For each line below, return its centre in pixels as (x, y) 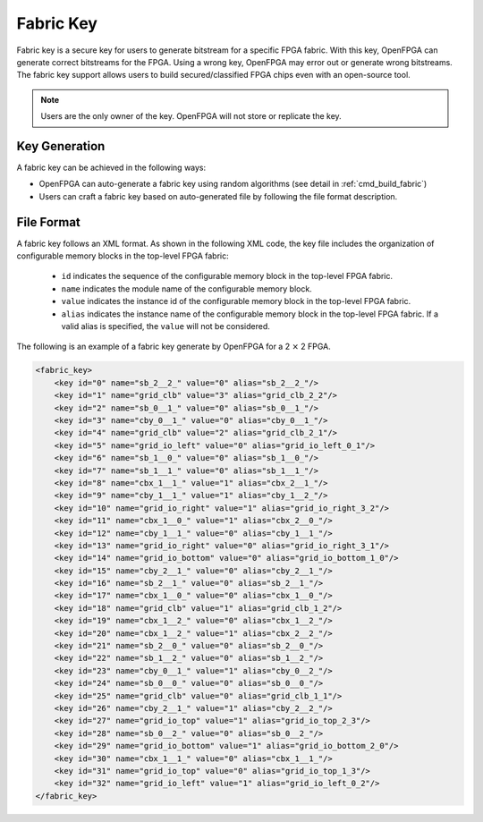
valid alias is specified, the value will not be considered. (165, 326)
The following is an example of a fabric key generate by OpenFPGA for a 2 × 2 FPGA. (174, 347)
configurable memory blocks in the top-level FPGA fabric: (123, 256)
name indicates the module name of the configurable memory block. (186, 288)
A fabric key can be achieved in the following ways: (111, 168)
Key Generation (61, 146)
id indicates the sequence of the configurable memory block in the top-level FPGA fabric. (227, 276)
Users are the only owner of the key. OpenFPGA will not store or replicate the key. (191, 116)
